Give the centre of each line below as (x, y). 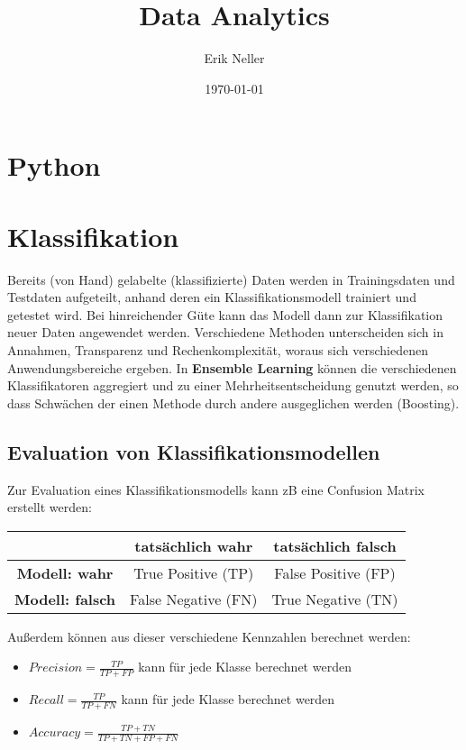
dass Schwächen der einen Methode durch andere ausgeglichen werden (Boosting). (233, 402)
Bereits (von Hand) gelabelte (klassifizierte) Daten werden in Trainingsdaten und (231, 279)
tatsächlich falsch (335, 545)
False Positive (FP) (335, 572)
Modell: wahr (65, 572)
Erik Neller (234, 58)
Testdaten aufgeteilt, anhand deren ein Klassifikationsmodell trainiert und (212, 297)
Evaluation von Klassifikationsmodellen (194, 451)
